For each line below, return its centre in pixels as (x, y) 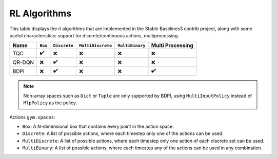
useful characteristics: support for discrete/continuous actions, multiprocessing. (94, 35)
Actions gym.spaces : (32, 117)
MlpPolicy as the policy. (50, 103)
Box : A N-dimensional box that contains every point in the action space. (98, 126)
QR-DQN (23, 62)
